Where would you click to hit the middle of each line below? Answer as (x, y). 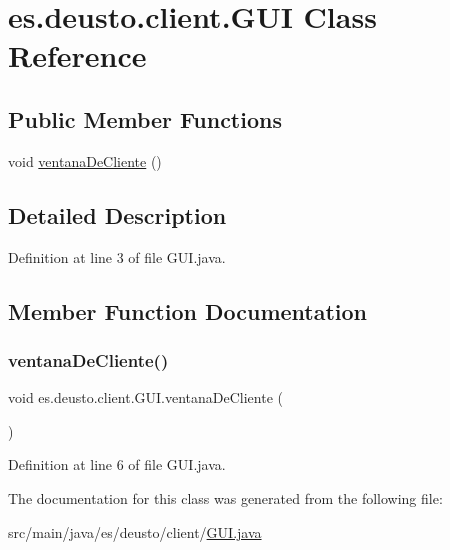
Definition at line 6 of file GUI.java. (117, 464)
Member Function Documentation (188, 310)
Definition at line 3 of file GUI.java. (117, 256)
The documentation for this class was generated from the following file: (225, 497)
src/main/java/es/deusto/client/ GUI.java (135, 531)
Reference (77, 55)
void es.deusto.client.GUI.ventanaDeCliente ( (146, 397)
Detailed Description (117, 214)
